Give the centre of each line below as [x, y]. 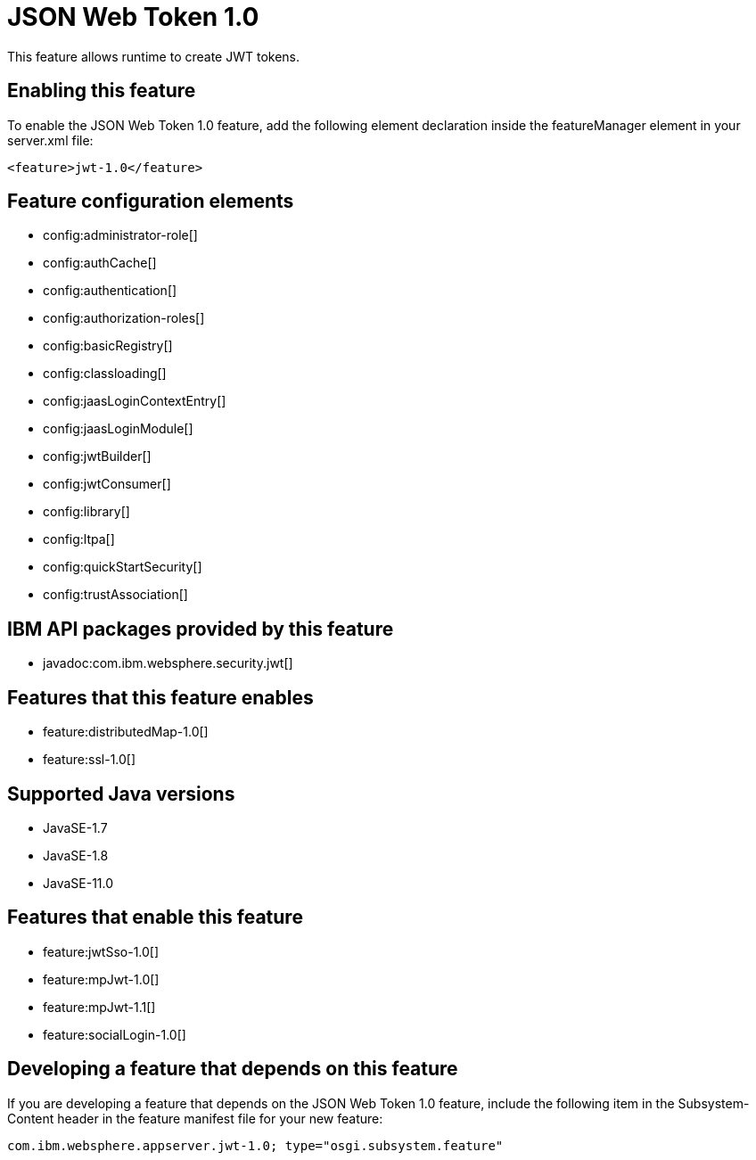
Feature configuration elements [151, 202]
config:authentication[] [110, 291]
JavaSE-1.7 [75, 827]
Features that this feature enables [160, 697]
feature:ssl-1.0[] [90, 760]
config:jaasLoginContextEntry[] [135, 401]
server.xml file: [50, 140]
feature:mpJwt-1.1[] [99, 1007]
